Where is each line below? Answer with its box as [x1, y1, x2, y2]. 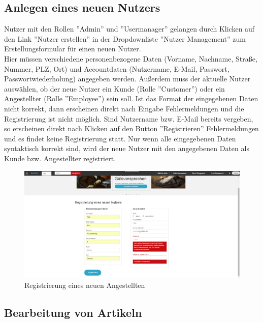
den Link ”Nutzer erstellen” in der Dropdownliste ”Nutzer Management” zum [4, 33, 246, 44]
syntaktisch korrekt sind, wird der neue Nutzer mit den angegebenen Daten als [4, 143, 249, 154]
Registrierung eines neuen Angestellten [24, 279, 145, 290]
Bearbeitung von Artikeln [4, 304, 142, 320]
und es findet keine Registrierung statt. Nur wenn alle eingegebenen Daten [4, 133, 236, 143]
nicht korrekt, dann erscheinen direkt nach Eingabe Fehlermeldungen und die [4, 103, 244, 113]
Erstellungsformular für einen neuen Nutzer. [4, 43, 141, 54]
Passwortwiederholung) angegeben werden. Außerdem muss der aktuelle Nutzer [4, 73, 251, 84]
